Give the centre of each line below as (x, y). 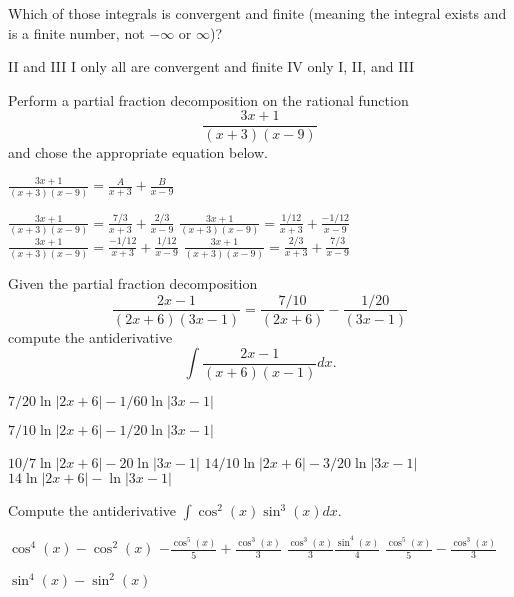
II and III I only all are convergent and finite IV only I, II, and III (211, 66)
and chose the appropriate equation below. (138, 152)
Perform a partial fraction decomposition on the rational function (208, 99)
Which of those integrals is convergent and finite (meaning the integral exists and (257, 13)
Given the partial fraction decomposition (133, 282)
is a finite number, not (76, 32)
